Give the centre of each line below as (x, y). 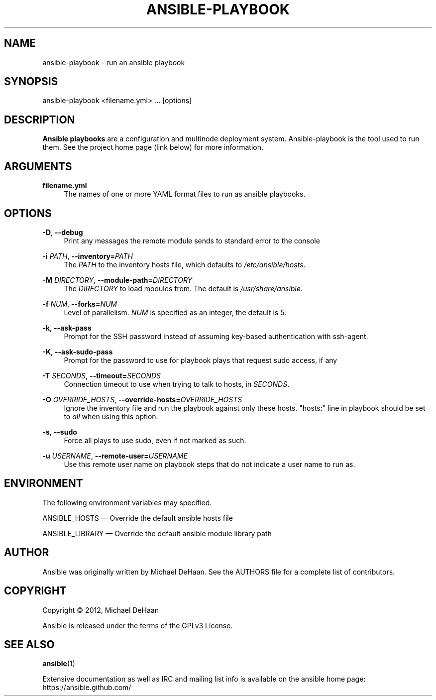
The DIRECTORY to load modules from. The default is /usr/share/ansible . (183, 288)
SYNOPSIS (31, 82)
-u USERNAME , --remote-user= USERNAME (115, 456)
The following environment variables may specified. (127, 502)
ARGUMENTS (38, 166)
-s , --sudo (60, 432)
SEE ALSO (29, 644)
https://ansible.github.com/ (87, 688)
